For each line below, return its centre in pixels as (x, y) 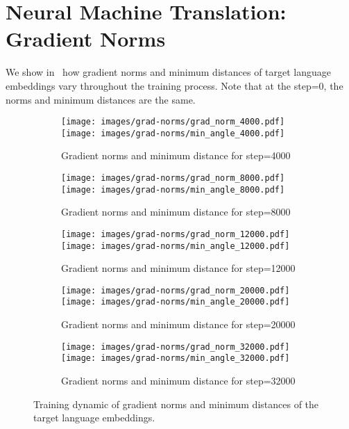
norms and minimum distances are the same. (101, 99)
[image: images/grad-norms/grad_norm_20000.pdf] (176, 290)
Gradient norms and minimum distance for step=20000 (178, 324)
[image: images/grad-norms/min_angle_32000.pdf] (176, 358)
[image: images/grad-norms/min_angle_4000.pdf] (173, 133)
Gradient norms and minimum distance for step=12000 (178, 268)
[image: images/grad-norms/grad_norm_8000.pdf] (173, 178)
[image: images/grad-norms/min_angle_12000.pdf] (176, 246)
